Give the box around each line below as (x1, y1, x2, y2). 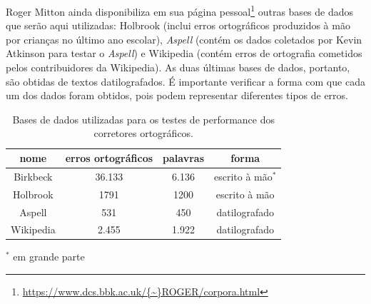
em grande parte (13, 249, 85, 264)
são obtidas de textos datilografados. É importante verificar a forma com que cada (6, 74, 365, 88)
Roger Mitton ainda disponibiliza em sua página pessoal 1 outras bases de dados (6, 2, 354, 19)
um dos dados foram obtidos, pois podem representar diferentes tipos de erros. (6, 88, 349, 103)
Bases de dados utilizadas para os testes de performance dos (12, 111, 275, 126)
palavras (163, 151, 205, 165)
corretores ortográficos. (93, 126, 194, 141)
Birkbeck (14, 168, 53, 183)
